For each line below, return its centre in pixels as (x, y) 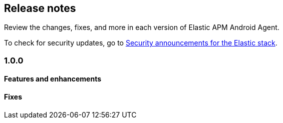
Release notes (40, 8)
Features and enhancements (53, 79)
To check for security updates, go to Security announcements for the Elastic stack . (141, 43)
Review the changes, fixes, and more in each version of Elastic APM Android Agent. (142, 27)
